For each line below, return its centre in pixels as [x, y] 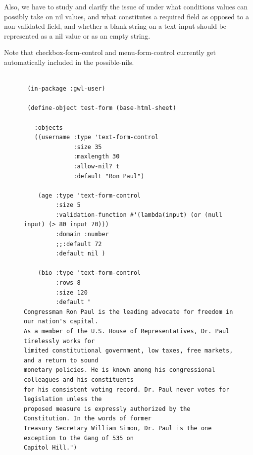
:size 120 [72, 292]
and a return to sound [61, 360]
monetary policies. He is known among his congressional [120, 370]
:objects [49, 127]
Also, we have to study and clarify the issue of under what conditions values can [126, 6]
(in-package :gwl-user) [66, 89]
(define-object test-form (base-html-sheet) [102, 108]
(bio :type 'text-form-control [89, 273]
